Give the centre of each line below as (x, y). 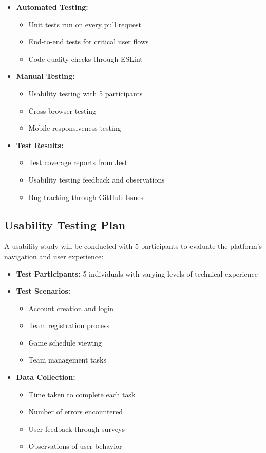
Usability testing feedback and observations (97, 179)
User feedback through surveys (77, 429)
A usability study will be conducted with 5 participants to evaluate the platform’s (133, 246)
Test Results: (40, 145)
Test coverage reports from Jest (78, 162)
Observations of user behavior (75, 446)
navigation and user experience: (54, 256)
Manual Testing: (45, 76)
